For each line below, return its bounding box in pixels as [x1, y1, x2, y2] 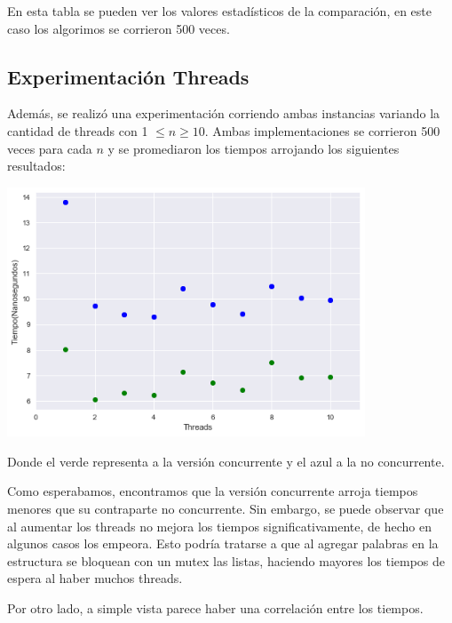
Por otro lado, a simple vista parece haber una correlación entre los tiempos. [7, 599, 424, 618]
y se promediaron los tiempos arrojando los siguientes [107, 139, 400, 157]
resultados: [7, 156, 66, 175]
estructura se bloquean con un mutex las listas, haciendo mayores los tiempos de [7, 551, 446, 570]
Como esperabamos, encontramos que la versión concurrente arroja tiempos [7, 482, 418, 500]
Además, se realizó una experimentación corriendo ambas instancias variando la [7, 104, 440, 123]
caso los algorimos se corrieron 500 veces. [7, 19, 230, 37]
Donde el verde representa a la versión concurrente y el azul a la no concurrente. [7, 451, 445, 470]
